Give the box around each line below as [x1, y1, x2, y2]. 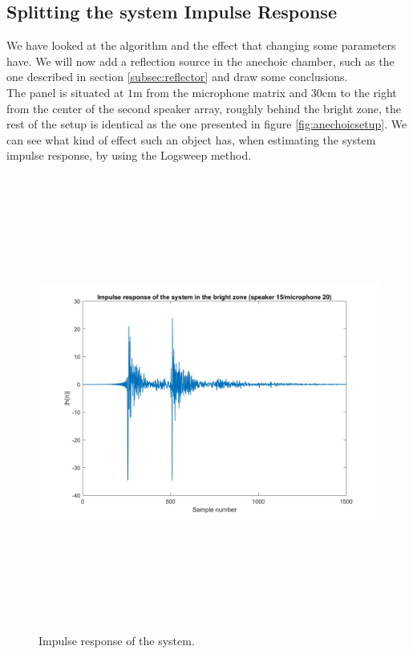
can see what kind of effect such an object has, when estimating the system [6, 131, 376, 148]
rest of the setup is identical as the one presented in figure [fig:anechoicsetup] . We [6, 116, 407, 132]
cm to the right [322, 83, 397, 100]
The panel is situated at [6, 83, 124, 100]
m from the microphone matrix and [133, 83, 308, 100]
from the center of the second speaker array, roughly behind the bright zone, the [6, 100, 401, 116]
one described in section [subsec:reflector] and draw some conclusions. [6, 68, 348, 85]
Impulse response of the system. [38, 632, 195, 649]
